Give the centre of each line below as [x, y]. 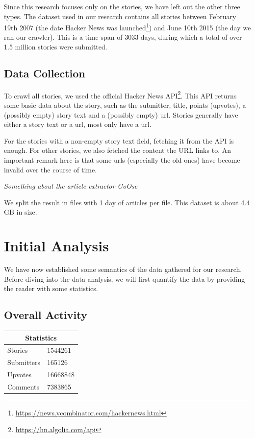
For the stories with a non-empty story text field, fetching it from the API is [119, 140]
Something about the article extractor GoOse [71, 186]
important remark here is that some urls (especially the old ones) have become [122, 160]
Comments [24, 387]
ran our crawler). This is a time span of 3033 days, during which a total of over [123, 37]
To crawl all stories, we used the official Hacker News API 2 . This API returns [120, 95]
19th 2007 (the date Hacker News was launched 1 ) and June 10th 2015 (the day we [127, 27]
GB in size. [21, 212]
